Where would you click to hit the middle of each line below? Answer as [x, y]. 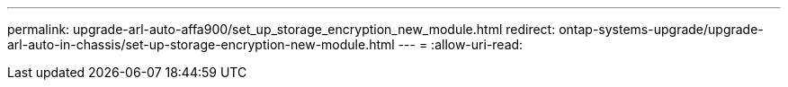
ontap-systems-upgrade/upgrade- [661, 29]
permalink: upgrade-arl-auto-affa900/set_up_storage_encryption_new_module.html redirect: [282, 29]
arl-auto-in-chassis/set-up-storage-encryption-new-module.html [201, 44]
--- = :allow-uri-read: [461, 44]
